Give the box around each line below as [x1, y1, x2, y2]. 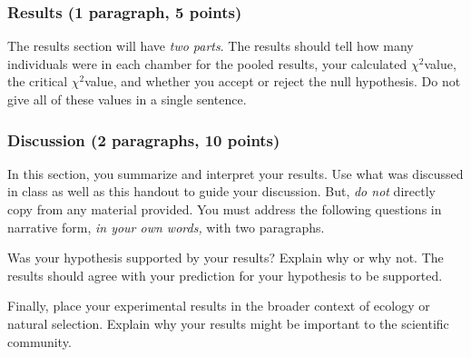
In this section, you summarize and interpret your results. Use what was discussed [7, 164, 464, 183]
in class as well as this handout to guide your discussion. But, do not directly [7, 182, 436, 201]
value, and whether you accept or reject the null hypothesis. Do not [84, 72, 461, 91]
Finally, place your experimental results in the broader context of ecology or [7, 296, 430, 315]
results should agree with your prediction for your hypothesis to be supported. [7, 265, 443, 284]
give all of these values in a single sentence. [7, 90, 247, 108]
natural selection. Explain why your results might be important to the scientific [7, 313, 449, 332]
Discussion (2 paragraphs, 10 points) [7, 128, 280, 151]
